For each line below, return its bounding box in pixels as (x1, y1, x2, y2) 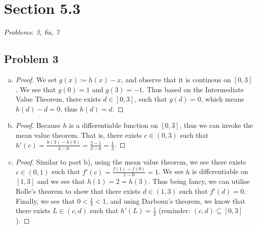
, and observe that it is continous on (121, 74, 231, 84)
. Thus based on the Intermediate (142, 84, 244, 94)
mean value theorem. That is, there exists (15, 129, 142, 140)
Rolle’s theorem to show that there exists (15, 185, 141, 196)
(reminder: (158, 205, 191, 216)
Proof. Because (15, 120, 61, 130)
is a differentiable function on (69, 120, 158, 130)
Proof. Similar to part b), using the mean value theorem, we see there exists (15, 156, 246, 167)
